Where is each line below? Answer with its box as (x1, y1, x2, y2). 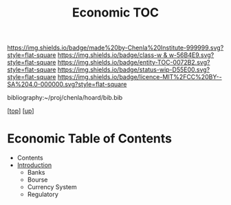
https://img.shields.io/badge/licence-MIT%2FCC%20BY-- (57, 73, 222, 81)
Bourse (27, 175, 48, 184)
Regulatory (27, 191, 58, 199)
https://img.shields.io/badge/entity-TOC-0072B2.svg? (57, 58, 210, 67)
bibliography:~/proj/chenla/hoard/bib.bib (7, 94, 123, 102)
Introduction (16, 161, 52, 169)
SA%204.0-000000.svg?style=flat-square (7, 80, 127, 89)
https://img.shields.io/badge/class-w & (57, 51, 168, 59)
